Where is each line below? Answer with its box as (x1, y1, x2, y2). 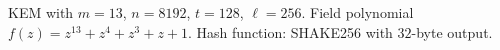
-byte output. (411, 21, 493, 42)
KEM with (8, 2, 74, 22)
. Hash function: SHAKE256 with (188, 21, 393, 42)
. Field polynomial (301, 2, 414, 22)
